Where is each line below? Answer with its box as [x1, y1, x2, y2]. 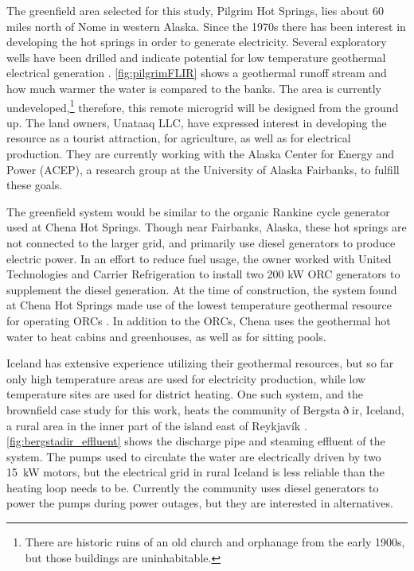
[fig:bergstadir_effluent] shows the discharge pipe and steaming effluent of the [6, 433, 385, 449]
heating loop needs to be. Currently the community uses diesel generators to [6, 479, 379, 495]
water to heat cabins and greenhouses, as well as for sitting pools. [6, 328, 326, 344]
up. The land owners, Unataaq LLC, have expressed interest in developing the [6, 114, 387, 130]
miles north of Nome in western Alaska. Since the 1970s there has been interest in [6, 17, 406, 34]
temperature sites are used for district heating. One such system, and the [6, 386, 363, 402]
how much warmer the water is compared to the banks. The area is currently [6, 80, 382, 96]
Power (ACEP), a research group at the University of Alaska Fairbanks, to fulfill [6, 161, 400, 177]
